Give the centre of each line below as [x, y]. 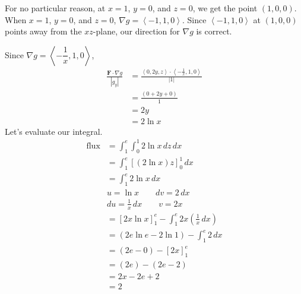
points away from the [43, 31]
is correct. [214, 31]
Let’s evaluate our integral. [54, 131]
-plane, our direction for [136, 31]
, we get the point [225, 8]
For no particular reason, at [55, 8]
